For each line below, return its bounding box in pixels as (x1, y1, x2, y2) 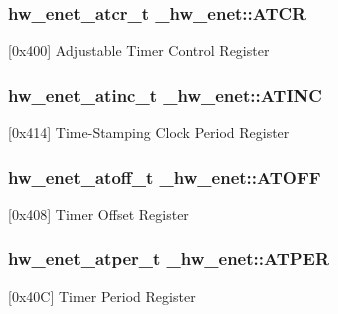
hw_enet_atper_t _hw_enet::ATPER (8, 246, 330, 271)
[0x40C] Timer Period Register (8, 285, 196, 306)
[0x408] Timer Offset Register (8, 203, 189, 224)
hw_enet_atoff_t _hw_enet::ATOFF (8, 164, 321, 189)
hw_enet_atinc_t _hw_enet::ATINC (8, 82, 322, 107)
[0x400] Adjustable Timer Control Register (8, 40, 270, 61)
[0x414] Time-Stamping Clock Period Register (8, 122, 290, 143)
